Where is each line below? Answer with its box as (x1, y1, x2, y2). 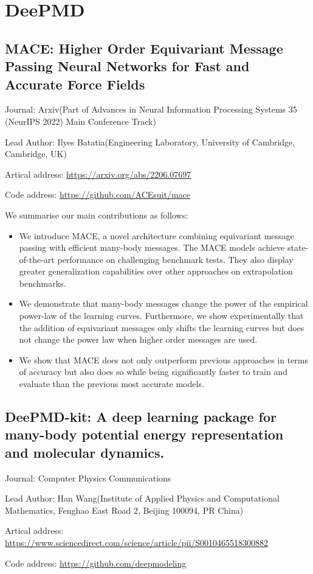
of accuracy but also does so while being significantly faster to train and (19, 365, 287, 378)
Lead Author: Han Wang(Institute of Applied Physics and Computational (5, 492, 280, 505)
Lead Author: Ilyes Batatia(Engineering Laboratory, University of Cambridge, (5, 135, 295, 148)
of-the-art (19, 253, 55, 265)
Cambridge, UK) (5, 147, 67, 160)
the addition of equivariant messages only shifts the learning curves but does (19, 321, 304, 334)
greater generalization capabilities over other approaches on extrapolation (19, 265, 293, 278)
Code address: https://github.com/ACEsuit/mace (5, 188, 191, 201)
